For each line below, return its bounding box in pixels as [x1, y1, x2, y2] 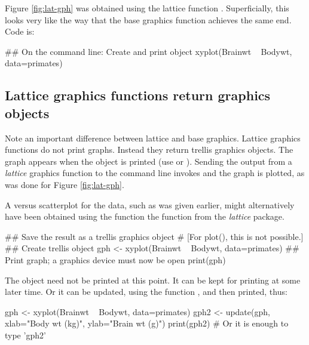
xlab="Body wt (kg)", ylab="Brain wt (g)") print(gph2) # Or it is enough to [5, 317, 289, 329]
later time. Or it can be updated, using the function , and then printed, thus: [5, 285, 287, 298]
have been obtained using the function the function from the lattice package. [5, 210, 284, 223]
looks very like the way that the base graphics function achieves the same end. [5, 13, 292, 26]
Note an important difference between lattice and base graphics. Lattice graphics [5, 131, 301, 144]
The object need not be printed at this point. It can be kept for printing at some [5, 273, 301, 286]
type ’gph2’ [5, 328, 46, 341]
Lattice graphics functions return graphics [5, 86, 271, 104]
